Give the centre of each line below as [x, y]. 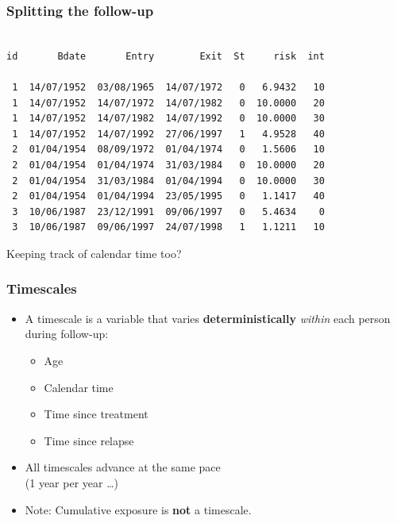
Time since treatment [96, 414]
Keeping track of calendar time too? [94, 253]
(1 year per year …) [72, 482]
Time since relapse [89, 440]
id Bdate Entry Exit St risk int [166, 56]
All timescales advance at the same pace [123, 467]
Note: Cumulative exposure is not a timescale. [138, 509]
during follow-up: [67, 334]
